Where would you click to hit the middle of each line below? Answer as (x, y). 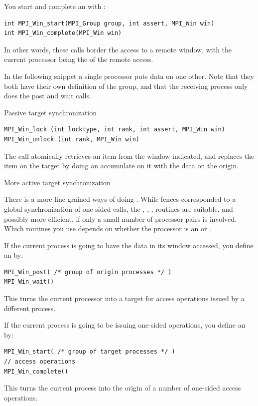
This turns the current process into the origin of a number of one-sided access (123, 388)
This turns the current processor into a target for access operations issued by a (124, 298)
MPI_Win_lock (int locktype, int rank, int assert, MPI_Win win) (115, 130)
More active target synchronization (57, 182)
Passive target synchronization (51, 112)
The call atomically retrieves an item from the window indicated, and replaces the (129, 156)
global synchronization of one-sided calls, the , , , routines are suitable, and (119, 208)
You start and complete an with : (55, 6)
